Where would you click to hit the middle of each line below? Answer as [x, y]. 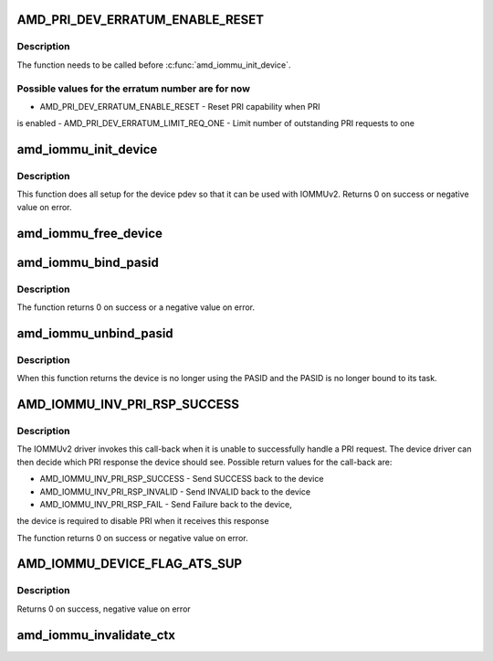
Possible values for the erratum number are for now [134, 89]
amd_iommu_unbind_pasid [95, 333]
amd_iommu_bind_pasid [88, 262]
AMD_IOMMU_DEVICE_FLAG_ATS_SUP [129, 564]
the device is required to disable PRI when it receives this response [143, 521]
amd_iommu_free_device [90, 233]
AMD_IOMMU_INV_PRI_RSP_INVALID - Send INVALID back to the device [175, 491]
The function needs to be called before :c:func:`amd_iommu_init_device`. [154, 65]
